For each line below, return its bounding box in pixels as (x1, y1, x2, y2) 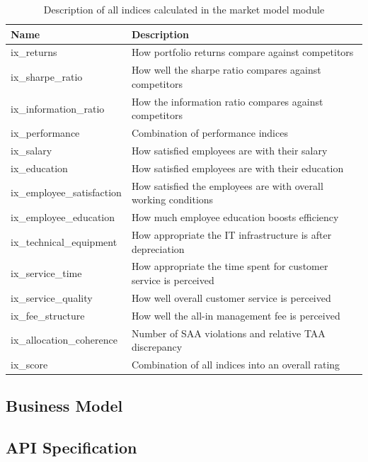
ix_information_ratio (11, 101, 105, 115)
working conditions (131, 192, 214, 207)
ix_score (11, 356, 48, 371)
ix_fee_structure (11, 308, 85, 322)
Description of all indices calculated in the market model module (43, 2, 325, 16)
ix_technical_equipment (11, 234, 117, 249)
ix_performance (11, 125, 80, 140)
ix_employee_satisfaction (11, 185, 122, 200)
